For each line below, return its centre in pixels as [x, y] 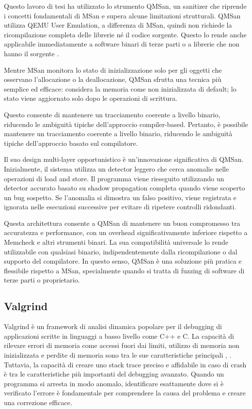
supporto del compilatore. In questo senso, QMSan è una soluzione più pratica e [123, 261]
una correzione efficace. [38, 402]
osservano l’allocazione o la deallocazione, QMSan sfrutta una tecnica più [113, 79]
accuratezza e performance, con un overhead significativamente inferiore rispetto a [126, 232]
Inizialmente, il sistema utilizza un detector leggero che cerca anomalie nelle [117, 168]
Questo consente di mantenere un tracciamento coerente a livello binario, [112, 114]
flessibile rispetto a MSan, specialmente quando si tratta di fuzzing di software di [124, 270]
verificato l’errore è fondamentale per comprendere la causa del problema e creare [125, 393]
